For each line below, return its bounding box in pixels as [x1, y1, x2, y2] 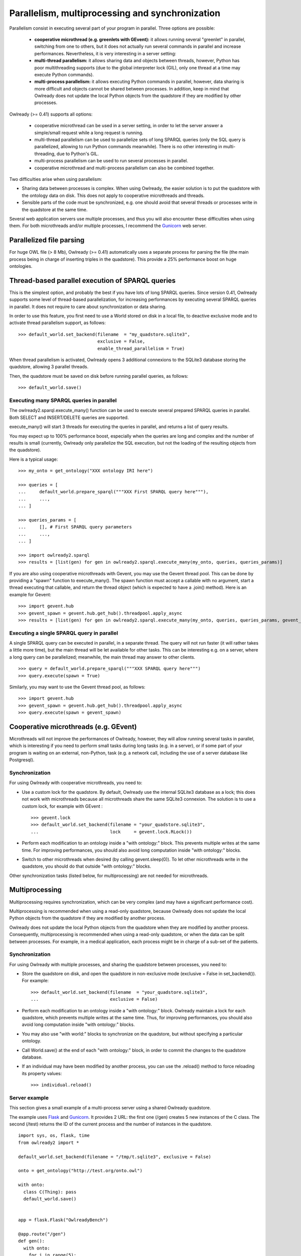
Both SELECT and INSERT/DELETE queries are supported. [9, 414, 129, 421]
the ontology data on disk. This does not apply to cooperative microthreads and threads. [22, 192, 205, 198]
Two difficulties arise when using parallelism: [9, 176, 102, 182]
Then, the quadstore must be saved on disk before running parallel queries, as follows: [9, 373, 189, 379]
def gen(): [18, 1238, 45, 1244]
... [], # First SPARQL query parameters [18, 524, 132, 530]
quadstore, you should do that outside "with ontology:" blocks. [22, 863, 152, 869]
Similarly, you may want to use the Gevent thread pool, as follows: [9, 684, 145, 690]
